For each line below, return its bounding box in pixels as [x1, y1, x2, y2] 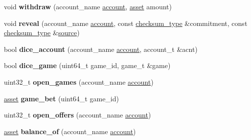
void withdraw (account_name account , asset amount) [4, 1, 172, 11]
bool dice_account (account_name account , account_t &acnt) [4, 44, 198, 54]
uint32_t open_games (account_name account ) [4, 76, 154, 87]
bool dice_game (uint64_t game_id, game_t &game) [4, 60, 171, 70]
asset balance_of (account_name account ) [4, 126, 136, 136]
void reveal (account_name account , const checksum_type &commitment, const [4, 18, 248, 28]
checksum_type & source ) [4, 27, 80, 38]
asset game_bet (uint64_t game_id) [4, 93, 119, 103]
